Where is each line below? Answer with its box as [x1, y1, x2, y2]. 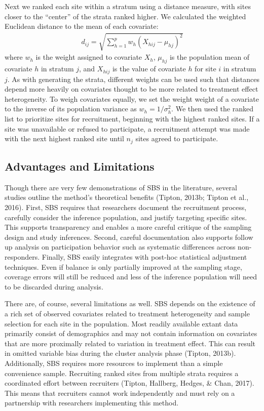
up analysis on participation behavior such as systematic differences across [5, 241, 236, 252]
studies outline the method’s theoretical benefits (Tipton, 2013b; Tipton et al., [5, 192, 249, 202]
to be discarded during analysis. [5, 281, 103, 292]
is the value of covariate [112, 63, 186, 74]
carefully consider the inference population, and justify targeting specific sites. [5, 212, 247, 222]
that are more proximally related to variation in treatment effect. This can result [5, 338, 256, 348]
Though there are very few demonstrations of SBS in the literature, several [5, 182, 237, 192]
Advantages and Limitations [5, 158, 155, 174]
